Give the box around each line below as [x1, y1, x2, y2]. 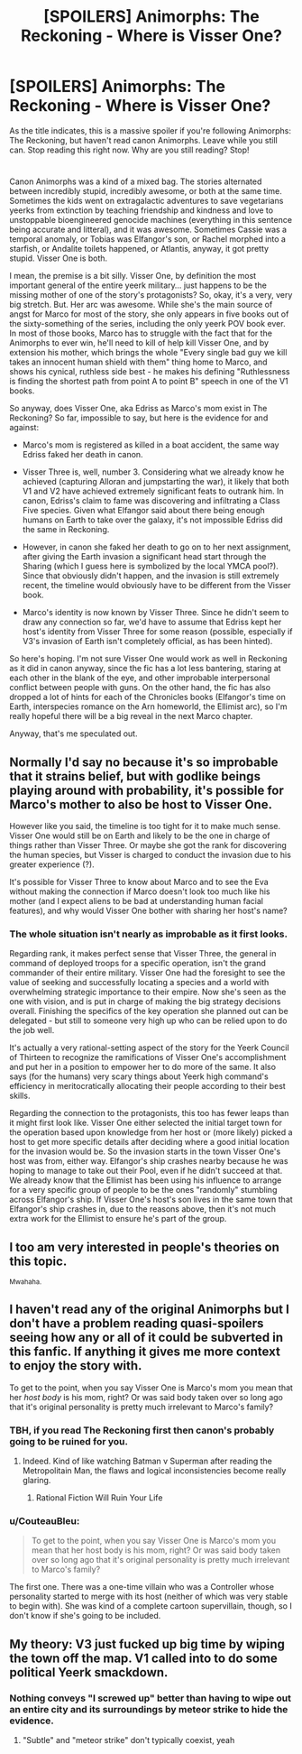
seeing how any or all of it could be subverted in [9, 1330, 284, 1345]
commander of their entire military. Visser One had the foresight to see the [9, 967, 286, 978]
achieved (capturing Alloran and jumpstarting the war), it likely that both [22, 476, 290, 487]
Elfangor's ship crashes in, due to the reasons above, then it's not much [9, 1204, 277, 1214]
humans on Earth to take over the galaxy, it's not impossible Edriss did [22, 514, 284, 525]
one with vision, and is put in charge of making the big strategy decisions [9, 996, 281, 1007]
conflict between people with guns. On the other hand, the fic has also [9, 682, 271, 693]
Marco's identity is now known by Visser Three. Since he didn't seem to [22, 607, 289, 618]
